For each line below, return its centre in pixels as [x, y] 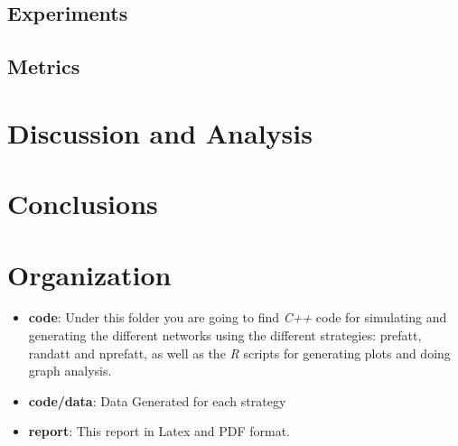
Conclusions [83, 204]
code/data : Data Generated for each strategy [157, 400]
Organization [89, 274]
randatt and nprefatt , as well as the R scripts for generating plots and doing [239, 353]
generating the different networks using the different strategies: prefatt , [225, 335]
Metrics [44, 66]
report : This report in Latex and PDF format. [159, 431]
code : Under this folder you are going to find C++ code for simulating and [238, 317]
